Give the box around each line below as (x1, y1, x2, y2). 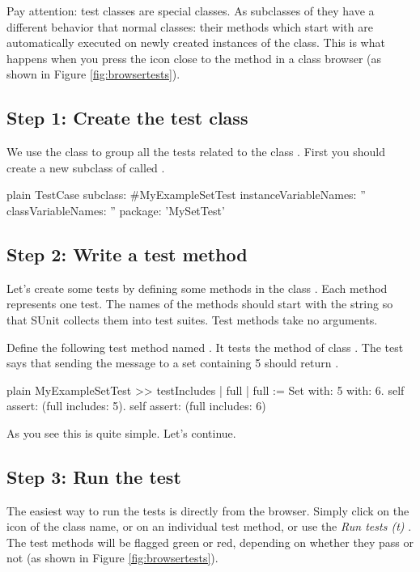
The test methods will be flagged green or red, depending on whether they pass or (6, 533, 414, 550)
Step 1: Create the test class (6, 105, 248, 130)
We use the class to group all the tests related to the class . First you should (6, 143, 386, 160)
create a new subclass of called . (6, 159, 165, 176)
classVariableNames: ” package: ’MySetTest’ (6, 201, 225, 218)
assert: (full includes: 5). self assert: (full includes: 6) (6, 397, 266, 414)
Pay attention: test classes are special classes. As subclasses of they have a (6, 2, 375, 19)
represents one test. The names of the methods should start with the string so (6, 295, 393, 312)
